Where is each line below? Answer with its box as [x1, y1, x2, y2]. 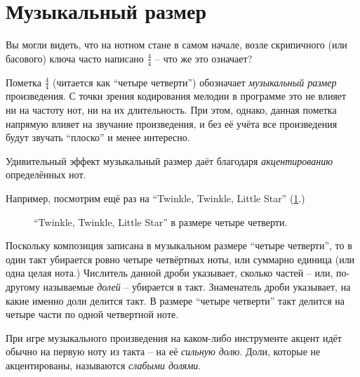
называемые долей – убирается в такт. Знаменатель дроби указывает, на [43, 279, 351, 293]
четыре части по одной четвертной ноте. [6, 307, 179, 322]
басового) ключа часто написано [6, 51, 144, 65]
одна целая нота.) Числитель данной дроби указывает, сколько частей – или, [6, 265, 333, 280]
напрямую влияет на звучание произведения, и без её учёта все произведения [6, 116, 338, 131]
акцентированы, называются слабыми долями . [6, 357, 201, 372]
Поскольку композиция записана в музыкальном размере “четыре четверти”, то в [6, 238, 352, 253]
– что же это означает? [155, 51, 253, 65]
